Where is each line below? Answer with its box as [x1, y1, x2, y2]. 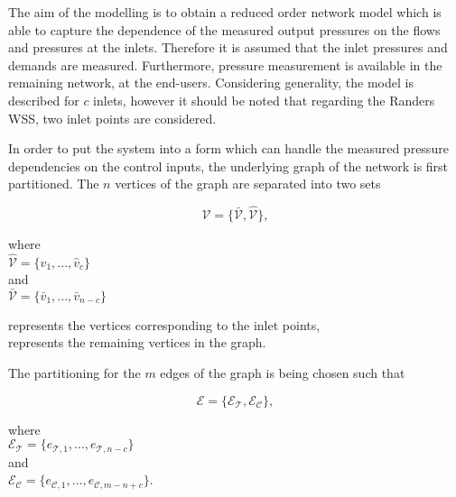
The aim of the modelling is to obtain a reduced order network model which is [8, 3, 442, 21]
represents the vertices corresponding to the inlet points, [8, 315, 321, 334]
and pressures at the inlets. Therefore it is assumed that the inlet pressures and [8, 38, 448, 57]
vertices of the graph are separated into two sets [115, 174, 381, 193]
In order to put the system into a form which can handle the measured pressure [8, 139, 449, 158]
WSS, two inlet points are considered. [8, 108, 217, 127]
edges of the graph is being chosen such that [160, 363, 405, 382]
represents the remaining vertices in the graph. [8, 333, 266, 352]
